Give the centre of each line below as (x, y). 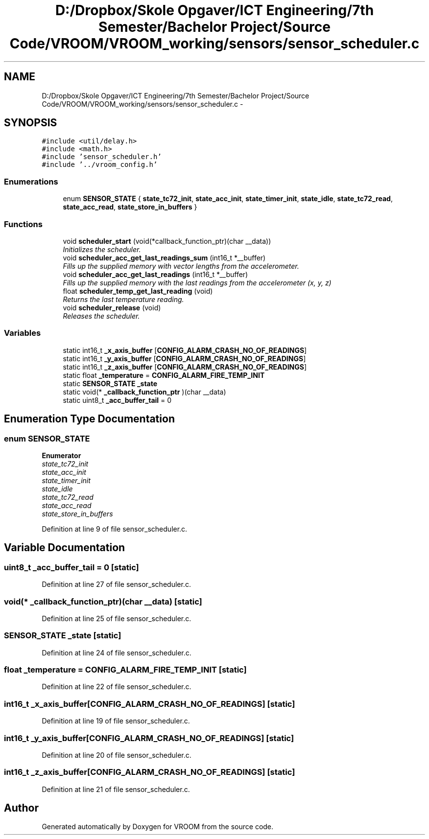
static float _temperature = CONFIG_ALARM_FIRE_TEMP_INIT (164, 375)
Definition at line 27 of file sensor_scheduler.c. (116, 584)
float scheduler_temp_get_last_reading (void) (138, 291)
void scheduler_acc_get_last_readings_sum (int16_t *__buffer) (164, 257)
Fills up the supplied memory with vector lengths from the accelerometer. (181, 266)
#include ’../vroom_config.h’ (100, 165)
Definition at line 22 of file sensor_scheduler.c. (117, 687)
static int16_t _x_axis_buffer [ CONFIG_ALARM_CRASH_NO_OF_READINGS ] (185, 350)
